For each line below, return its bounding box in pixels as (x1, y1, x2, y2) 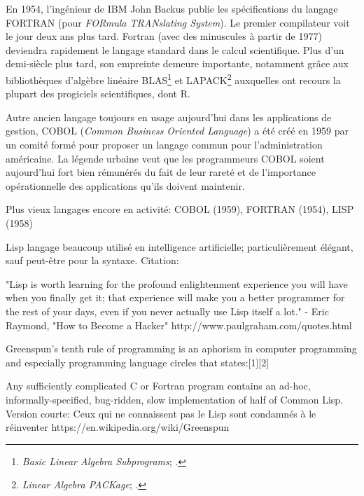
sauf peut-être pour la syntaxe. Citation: (6, 253, 179, 268)
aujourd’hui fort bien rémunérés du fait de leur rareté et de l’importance (6, 165, 316, 179)
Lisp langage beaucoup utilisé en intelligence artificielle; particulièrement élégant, (6, 239, 353, 254)
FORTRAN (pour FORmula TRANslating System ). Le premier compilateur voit (6, 15, 350, 29)
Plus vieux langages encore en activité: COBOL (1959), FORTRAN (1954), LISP (6, 202, 354, 216)
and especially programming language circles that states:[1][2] (6, 354, 269, 369)
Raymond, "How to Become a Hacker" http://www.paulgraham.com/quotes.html (6, 317, 352, 332)
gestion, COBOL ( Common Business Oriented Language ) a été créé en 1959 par (6, 123, 349, 138)
